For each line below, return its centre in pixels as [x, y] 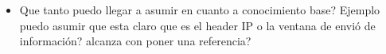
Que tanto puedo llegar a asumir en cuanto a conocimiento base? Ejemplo [200, 10]
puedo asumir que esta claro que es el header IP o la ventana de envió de [197, 25]
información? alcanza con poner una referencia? [135, 41]
